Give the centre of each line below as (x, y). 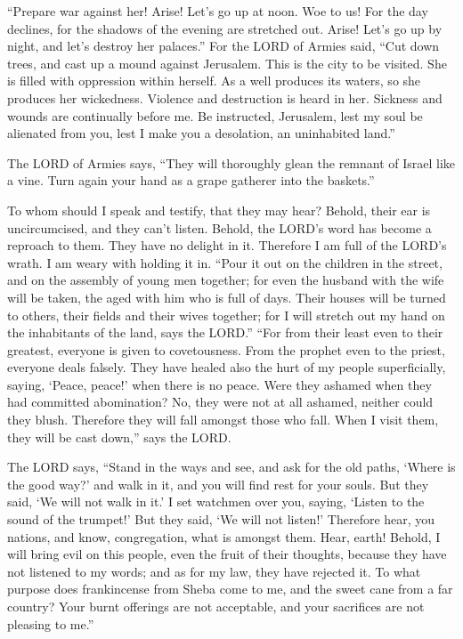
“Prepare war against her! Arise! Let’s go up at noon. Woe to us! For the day (218, 11)
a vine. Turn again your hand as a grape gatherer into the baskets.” (191, 180)
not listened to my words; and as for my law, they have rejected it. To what (214, 571)
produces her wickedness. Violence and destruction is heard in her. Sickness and (225, 97)
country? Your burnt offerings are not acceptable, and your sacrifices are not (216, 606)
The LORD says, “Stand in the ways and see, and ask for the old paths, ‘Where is (231, 467)
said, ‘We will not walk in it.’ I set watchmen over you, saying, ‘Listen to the (216, 501)
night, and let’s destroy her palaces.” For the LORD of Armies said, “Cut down (223, 46)
